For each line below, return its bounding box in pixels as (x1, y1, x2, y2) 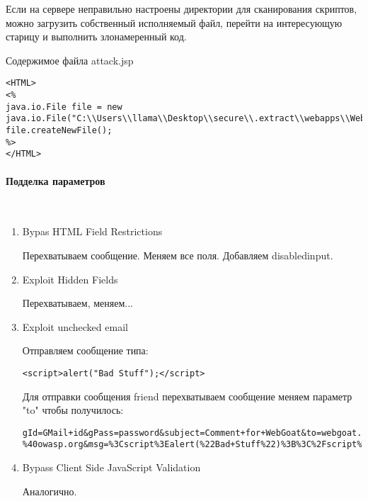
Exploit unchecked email (22, 319, 128, 334)
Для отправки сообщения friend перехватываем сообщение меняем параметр (22, 388, 352, 403)
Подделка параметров (6, 173, 105, 188)
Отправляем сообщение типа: (22, 343, 149, 358)
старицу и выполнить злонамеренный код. (6, 29, 187, 44)
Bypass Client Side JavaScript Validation (22, 460, 201, 475)
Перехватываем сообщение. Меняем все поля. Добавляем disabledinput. (22, 247, 333, 262)
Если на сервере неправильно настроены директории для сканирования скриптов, (6, 1, 357, 16)
